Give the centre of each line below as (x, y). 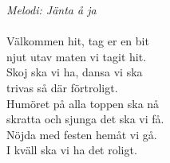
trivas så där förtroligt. (62, 87)
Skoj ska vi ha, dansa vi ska (75, 72)
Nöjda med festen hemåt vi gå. (82, 134)
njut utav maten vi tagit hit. (77, 56)
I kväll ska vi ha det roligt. (72, 150)
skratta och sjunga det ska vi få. (85, 119)
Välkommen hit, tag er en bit (78, 41)
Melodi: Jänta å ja (51, 10)
